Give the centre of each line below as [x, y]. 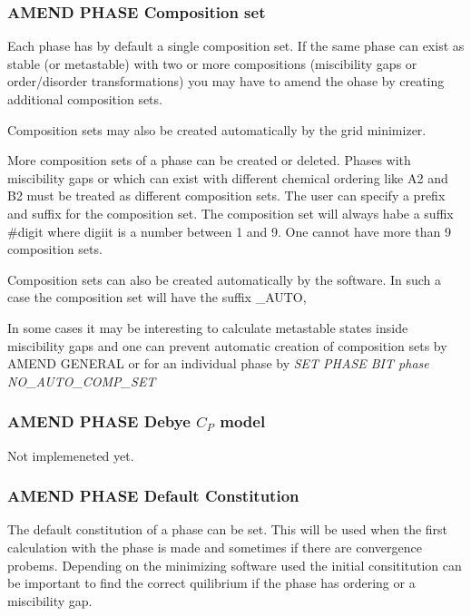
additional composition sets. [85, 99]
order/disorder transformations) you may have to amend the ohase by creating [226, 81]
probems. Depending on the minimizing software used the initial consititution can [235, 565]
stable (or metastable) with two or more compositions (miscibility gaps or [212, 63]
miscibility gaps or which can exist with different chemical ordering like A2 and [228, 177]
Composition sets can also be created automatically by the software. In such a [225, 279]
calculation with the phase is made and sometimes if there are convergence [215, 547]
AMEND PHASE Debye [99, 421]
